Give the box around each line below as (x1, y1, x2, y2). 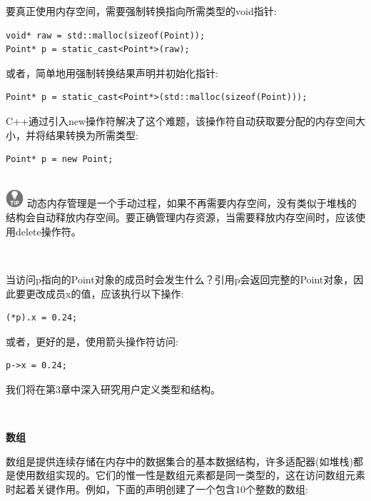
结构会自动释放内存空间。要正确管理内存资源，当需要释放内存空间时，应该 (6, 210, 355, 225)
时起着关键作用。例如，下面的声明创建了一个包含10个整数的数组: (6, 481, 308, 496)
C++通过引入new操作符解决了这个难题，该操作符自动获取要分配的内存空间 (6, 113, 355, 128)
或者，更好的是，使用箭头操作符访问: (6, 333, 178, 348)
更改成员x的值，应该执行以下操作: (25, 285, 184, 300)
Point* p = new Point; (6, 154, 113, 165)
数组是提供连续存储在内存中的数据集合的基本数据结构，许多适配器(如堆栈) (6, 453, 353, 468)
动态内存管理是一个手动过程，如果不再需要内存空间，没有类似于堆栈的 (26, 196, 357, 211)
